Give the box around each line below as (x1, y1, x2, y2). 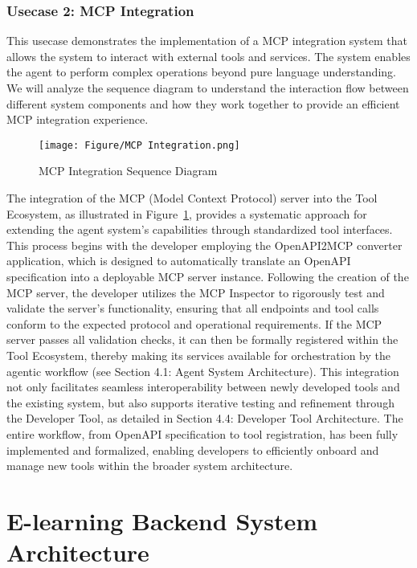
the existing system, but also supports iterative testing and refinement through (6, 394, 395, 411)
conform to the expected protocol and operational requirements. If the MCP (6, 315, 382, 332)
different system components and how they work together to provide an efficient (6, 95, 400, 112)
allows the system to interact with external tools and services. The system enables (6, 47, 411, 64)
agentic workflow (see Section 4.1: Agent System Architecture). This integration (6, 362, 399, 379)
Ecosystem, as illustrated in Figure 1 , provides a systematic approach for (6, 205, 367, 222)
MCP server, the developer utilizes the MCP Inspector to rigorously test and (6, 284, 385, 300)
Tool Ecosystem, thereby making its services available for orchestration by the (6, 346, 390, 363)
